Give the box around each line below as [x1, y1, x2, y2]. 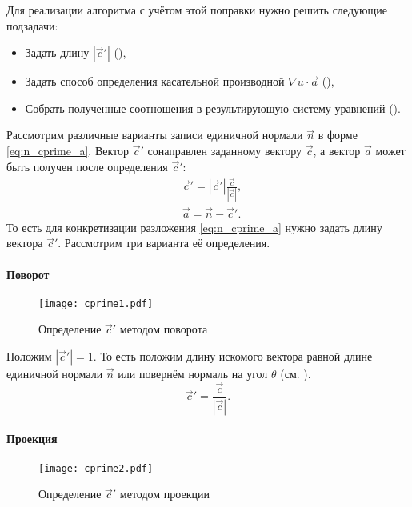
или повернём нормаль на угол [118, 365, 268, 382]
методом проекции [119, 485, 210, 502]
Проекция [6, 430, 58, 447]
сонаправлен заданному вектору [147, 142, 302, 158]
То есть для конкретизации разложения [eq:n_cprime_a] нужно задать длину [6, 218, 382, 235]
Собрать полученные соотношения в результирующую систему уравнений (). [25, 99, 401, 116]
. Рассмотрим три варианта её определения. [58, 234, 270, 251]
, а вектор [313, 142, 361, 158]
